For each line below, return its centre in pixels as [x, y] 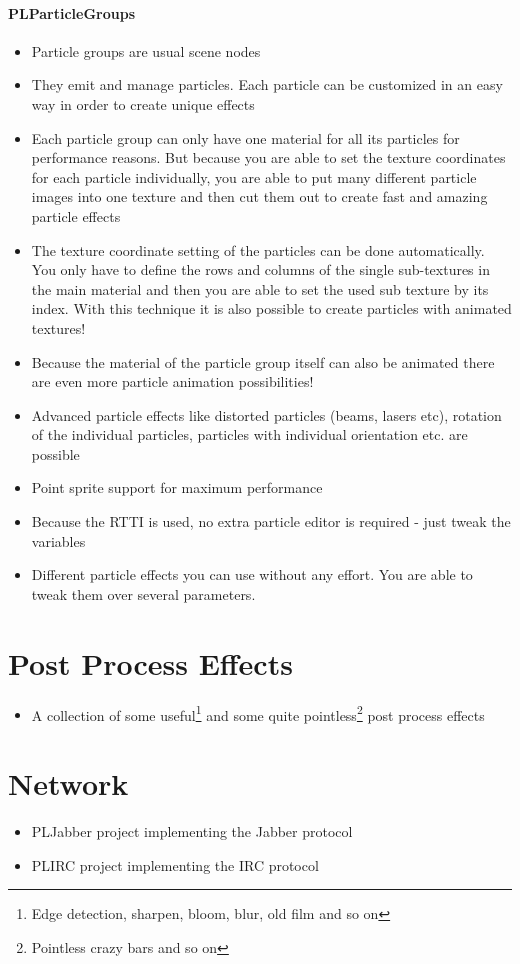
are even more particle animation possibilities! [172, 381]
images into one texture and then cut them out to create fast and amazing [259, 196]
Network [68, 783]
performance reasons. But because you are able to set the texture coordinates [268, 157]
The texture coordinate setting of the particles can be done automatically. [258, 249]
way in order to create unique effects [143, 103]
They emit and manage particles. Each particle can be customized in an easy [267, 84]
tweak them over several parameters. [143, 593]
